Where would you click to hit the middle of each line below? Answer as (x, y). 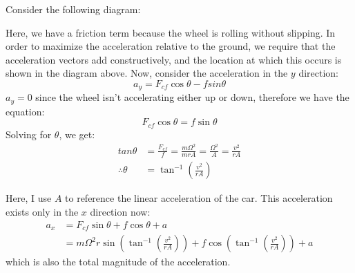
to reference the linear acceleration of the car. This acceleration (199, 198)
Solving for (29, 134)
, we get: (77, 134)
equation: (25, 111)
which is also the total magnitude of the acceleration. (118, 262)
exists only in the (42, 212)
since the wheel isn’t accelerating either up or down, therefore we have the (192, 97)
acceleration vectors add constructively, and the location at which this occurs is (174, 59)
